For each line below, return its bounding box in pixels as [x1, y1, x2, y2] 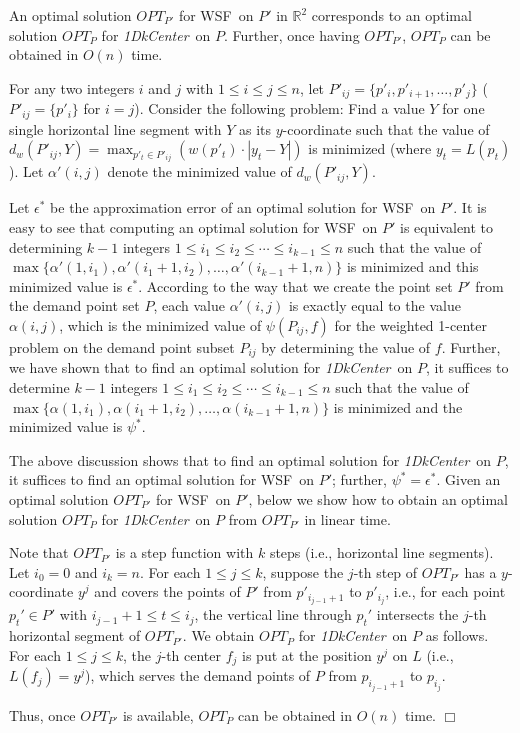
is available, [122, 704, 194, 725]
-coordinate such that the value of [282, 118, 490, 139]
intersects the [376, 604, 459, 625]
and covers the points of [94, 581, 241, 602]
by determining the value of [261, 336, 431, 357]
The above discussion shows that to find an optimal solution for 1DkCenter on [9, 449, 492, 470]
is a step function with [115, 542, 254, 563]
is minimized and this [346, 256, 479, 277]
